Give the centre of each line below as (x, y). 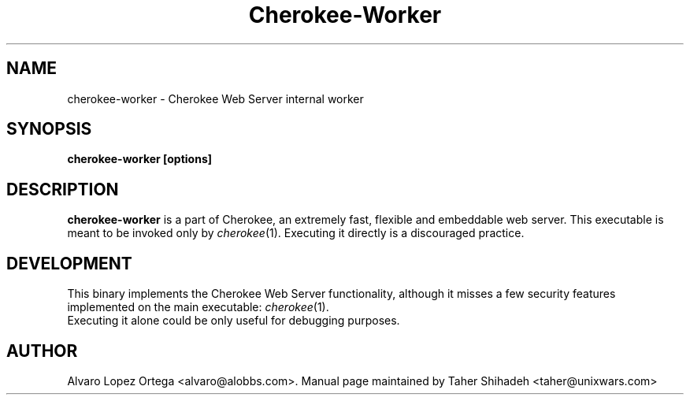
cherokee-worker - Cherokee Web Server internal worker (215, 98)
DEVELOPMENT (69, 263)
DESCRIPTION (63, 189)
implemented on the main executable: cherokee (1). (198, 307)
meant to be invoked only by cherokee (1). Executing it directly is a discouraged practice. (296, 233)
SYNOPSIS (49, 129)
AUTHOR (42, 351)
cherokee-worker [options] (139, 159)
